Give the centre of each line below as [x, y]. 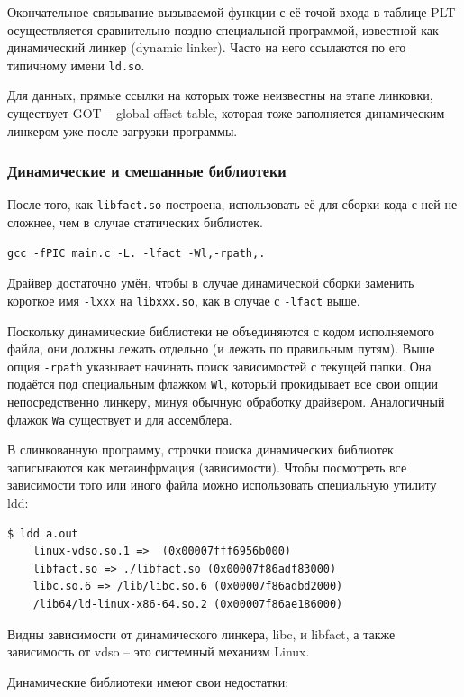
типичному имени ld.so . [76, 64]
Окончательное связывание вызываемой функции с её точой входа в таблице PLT [232, 12]
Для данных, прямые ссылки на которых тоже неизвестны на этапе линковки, [220, 95]
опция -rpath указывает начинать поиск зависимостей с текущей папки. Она [219, 366]
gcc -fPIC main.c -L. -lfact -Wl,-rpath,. [136, 253]
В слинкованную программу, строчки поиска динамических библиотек [200, 449]
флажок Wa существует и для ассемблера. [120, 419]
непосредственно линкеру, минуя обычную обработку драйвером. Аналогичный [226, 402]
